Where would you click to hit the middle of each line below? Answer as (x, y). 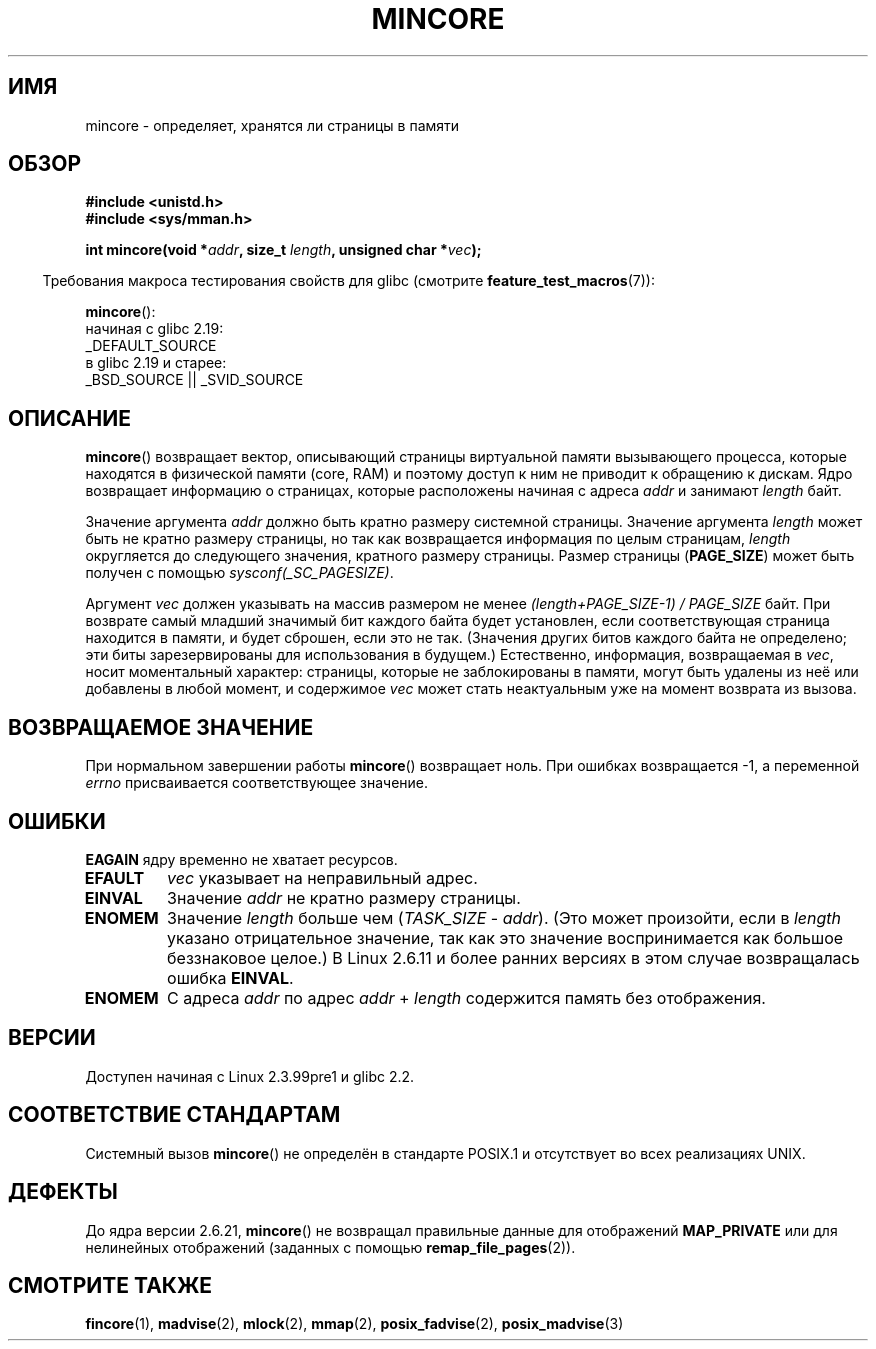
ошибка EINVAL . (230, 977)
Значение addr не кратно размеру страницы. (344, 897)
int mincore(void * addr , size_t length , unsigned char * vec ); (283, 250)
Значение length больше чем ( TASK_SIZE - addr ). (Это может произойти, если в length (504, 917)
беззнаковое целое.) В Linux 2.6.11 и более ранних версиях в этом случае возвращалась (513, 957)
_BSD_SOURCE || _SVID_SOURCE (194, 380)
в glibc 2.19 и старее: (156, 363)
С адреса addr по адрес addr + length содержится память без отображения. (466, 997)
